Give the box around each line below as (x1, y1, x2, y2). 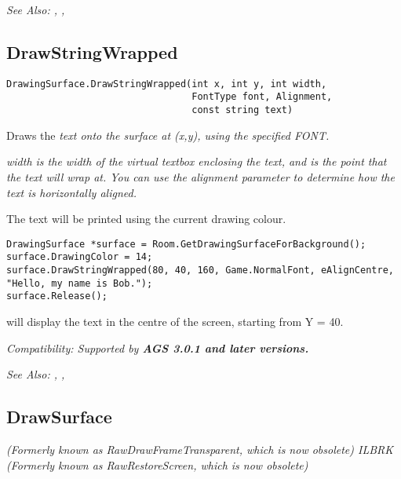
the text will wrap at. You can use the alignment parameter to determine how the (6, 168, 395, 185)
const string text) (191, 104, 293, 116)
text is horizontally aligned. (6, 184, 137, 200)
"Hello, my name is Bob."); (6, 277, 153, 289)
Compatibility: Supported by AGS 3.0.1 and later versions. (6, 339, 309, 356)
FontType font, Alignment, (191, 91, 333, 103)
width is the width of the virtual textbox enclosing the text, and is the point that (6, 153, 387, 170)
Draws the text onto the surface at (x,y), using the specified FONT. (6, 126, 330, 143)
